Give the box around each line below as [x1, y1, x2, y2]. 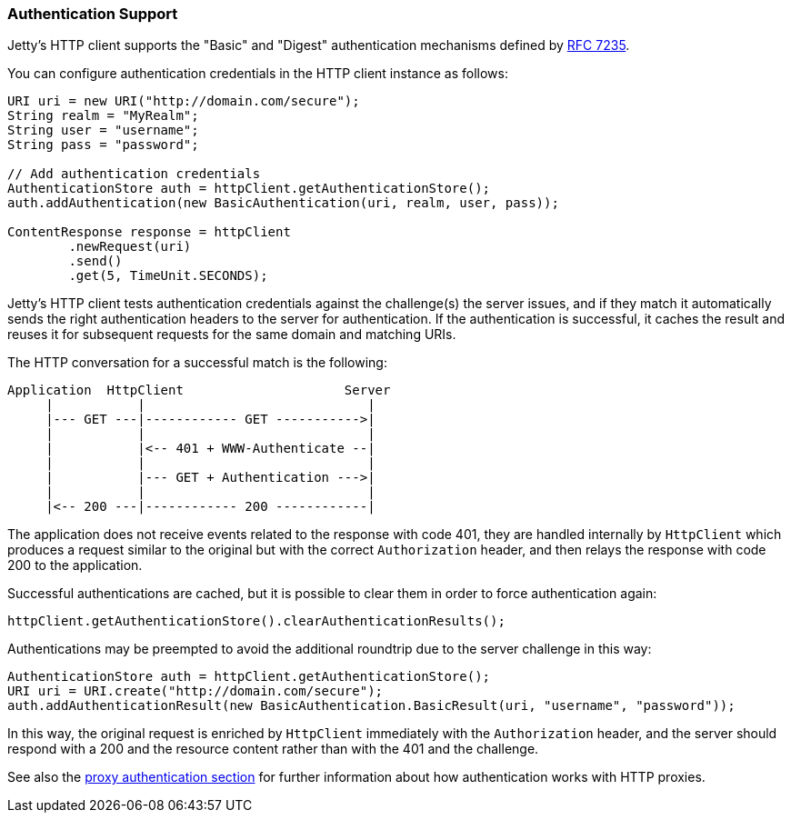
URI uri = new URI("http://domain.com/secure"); [7, 94, 360, 109]
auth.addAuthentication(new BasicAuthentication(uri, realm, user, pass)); [7, 195, 559, 211]
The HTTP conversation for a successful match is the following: [7, 355, 387, 371]
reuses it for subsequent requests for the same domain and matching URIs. [7, 326, 456, 343]
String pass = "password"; [7, 137, 199, 153]
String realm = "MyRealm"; [7, 108, 199, 124]
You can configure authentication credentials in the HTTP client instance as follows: [7, 65, 508, 82]
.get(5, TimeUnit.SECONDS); [68, 268, 268, 284]
